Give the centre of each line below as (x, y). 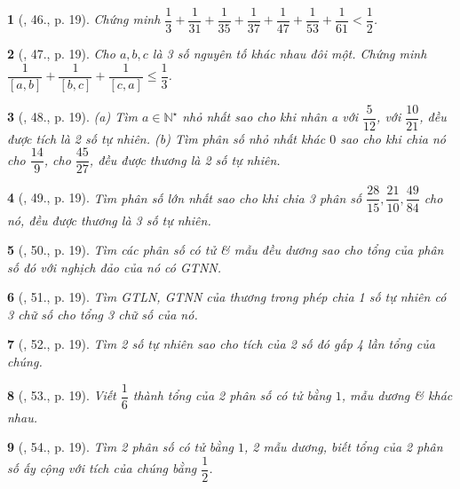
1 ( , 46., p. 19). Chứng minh (84, 19)
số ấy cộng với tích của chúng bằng (102, 468)
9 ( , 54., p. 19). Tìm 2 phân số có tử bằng (120, 447)
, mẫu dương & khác (397, 395)
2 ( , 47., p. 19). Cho (61, 54)
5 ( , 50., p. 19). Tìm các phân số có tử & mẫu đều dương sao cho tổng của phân (226, 250)
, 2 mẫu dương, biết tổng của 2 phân (343, 447)
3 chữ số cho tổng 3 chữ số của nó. (103, 314)
